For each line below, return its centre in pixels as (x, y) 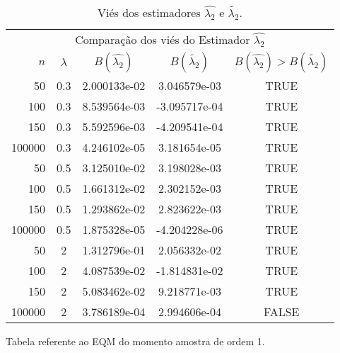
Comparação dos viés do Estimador (163, 39)
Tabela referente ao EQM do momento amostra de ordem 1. (135, 341)
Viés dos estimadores (149, 12)
